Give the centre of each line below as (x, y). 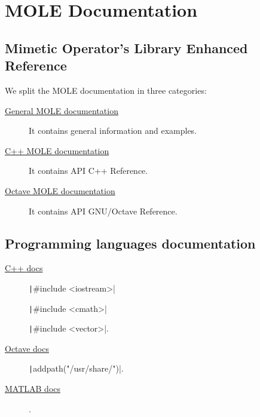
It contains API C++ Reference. (88, 171)
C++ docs (24, 268)
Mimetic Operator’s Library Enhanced (126, 47)
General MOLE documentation (62, 110)
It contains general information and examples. (113, 131)
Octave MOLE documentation (60, 190)
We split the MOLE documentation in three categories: (106, 90)
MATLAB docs (33, 389)
